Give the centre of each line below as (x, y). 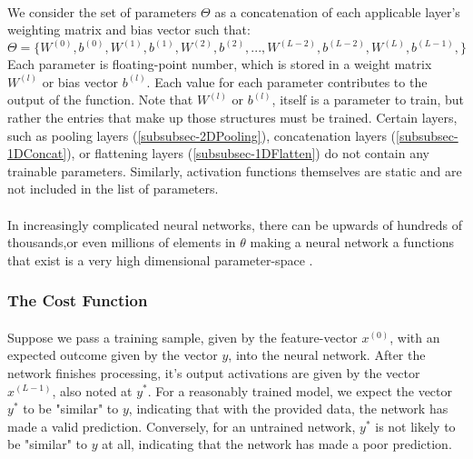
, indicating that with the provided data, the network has (288, 409)
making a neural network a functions (352, 242)
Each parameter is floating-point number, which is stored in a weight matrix (220, 64)
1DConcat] (37, 153)
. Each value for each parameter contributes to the (287, 81)
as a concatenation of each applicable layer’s (337, 11)
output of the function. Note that (100, 100)
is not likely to (415, 426)
